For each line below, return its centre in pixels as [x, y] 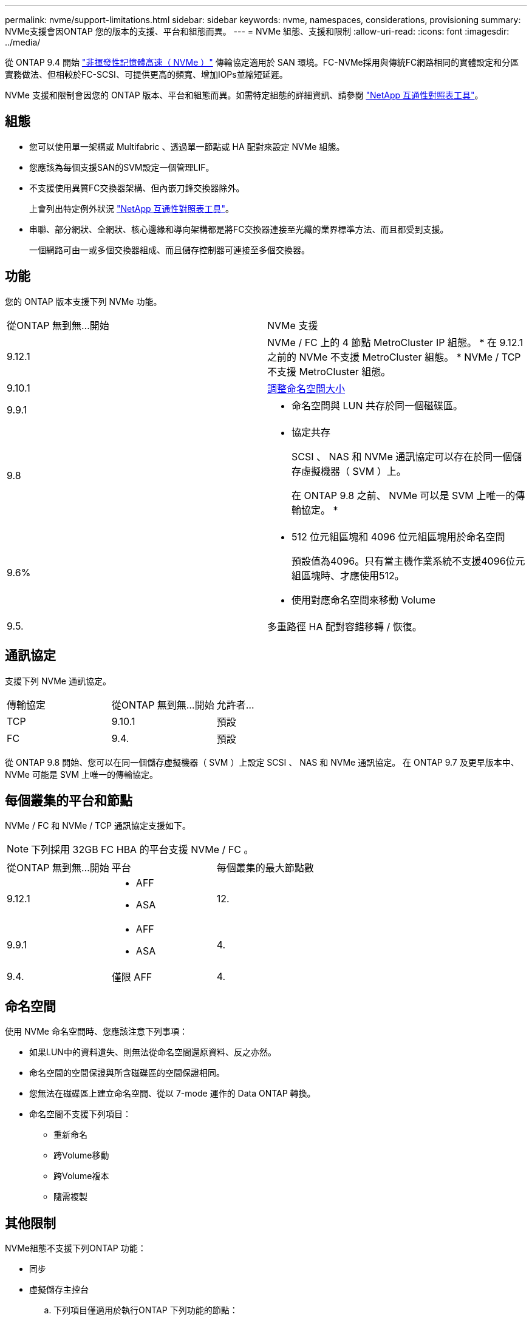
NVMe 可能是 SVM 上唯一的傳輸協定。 [82, 774]
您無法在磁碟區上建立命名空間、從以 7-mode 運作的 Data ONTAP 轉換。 [172, 1094]
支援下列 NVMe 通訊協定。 [58, 681]
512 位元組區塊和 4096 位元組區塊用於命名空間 [398, 536]
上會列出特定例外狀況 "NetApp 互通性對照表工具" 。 [132, 208]
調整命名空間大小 [306, 388]
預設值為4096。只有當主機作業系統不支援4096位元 [408, 561]
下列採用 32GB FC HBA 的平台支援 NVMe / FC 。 [142, 850]
